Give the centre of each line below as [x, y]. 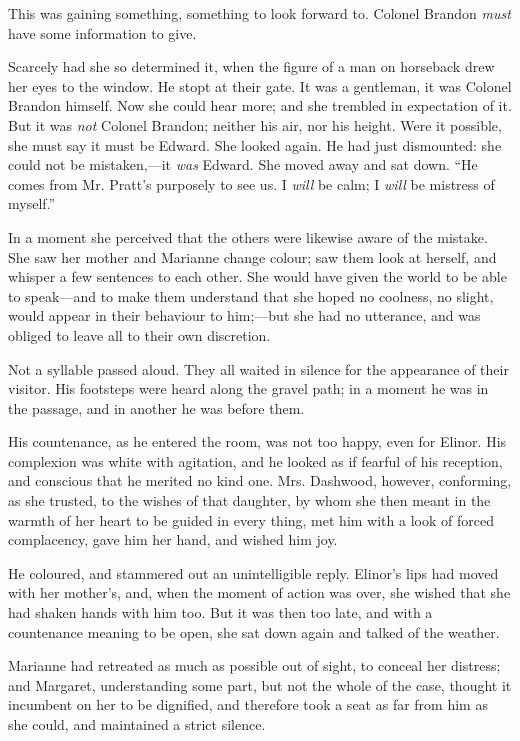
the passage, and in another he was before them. [156, 407]
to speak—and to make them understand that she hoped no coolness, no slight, [251, 295]
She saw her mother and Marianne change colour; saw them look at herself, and [252, 256]
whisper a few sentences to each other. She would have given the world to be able [257, 276]
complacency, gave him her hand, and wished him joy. [173, 539]
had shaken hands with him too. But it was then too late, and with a [220, 612]
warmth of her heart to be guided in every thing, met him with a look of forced [251, 519]
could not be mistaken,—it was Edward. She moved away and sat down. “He [243, 164]
